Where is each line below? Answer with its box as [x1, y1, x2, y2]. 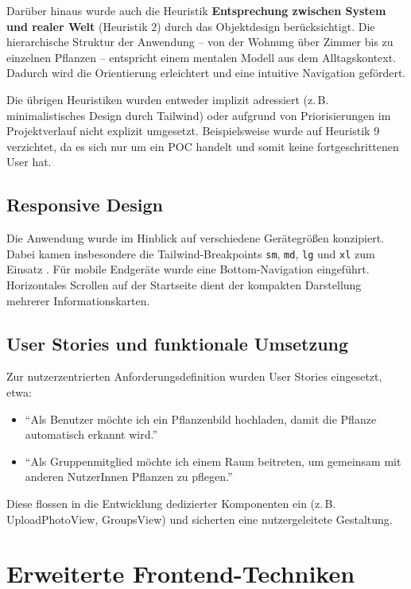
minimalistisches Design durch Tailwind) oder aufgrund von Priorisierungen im [6, 107, 391, 123]
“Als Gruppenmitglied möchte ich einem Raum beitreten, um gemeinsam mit [25, 452, 401, 469]
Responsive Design [6, 192, 164, 217]
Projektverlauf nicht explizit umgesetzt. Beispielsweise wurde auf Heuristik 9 [6, 122, 380, 139]
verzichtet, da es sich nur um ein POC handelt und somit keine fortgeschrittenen [6, 138, 399, 154]
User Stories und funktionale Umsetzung [6, 331, 349, 355]
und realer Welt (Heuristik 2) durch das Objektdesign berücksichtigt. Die [6, 17, 375, 34]
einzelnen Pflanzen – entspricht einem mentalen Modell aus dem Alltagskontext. [6, 48, 397, 65]
